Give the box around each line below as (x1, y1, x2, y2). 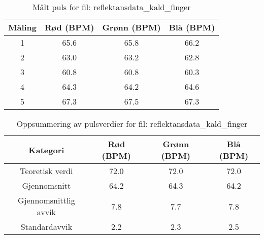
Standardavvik (20, 221, 73, 232)
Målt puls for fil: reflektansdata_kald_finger (32, 1, 191, 13)
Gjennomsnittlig (18, 194, 75, 206)
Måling (8, 21, 37, 33)
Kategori (28, 144, 64, 156)
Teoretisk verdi (20, 165, 73, 177)
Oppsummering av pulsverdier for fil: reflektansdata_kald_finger (16, 118, 248, 129)
